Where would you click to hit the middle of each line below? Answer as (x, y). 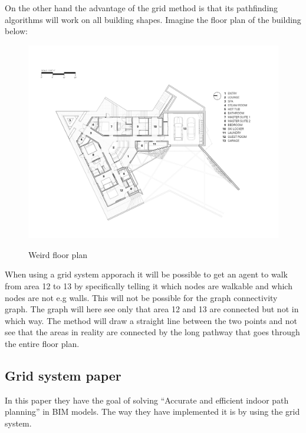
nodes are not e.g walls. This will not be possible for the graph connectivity (141, 297)
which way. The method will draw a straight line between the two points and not (151, 320)
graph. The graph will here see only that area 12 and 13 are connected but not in (152, 309)
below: (16, 31)
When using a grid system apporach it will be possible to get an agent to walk (146, 274)
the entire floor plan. (42, 344)
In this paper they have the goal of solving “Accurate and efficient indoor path (147, 400)
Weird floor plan (58, 254)
